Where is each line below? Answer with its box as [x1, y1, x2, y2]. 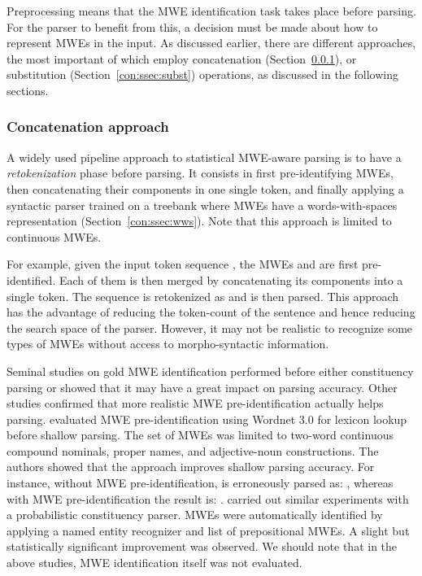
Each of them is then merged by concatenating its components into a [59, 271, 403, 288]
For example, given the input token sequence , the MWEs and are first [7, 255, 359, 273]
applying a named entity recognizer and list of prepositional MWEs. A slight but [7, 521, 410, 539]
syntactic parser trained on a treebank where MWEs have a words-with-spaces [7, 196, 398, 213]
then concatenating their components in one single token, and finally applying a [7, 180, 404, 197]
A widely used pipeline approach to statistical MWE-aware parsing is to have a [7, 148, 402, 165]
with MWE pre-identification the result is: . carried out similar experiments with [7, 490, 409, 507]
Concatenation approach [7, 116, 169, 137]
